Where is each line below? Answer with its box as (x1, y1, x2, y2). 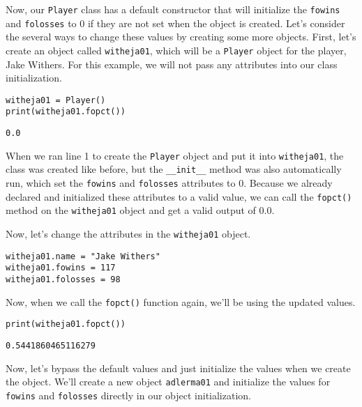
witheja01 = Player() (6, 95, 106, 105)
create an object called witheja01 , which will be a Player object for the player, (6, 43, 347, 57)
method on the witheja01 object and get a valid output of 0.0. (6, 203, 275, 217)
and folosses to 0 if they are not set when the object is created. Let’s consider (6, 15, 345, 30)
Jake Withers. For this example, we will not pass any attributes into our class (6, 56, 338, 71)
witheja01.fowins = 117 (6, 263, 116, 273)
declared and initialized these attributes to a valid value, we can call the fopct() (6, 189, 352, 203)
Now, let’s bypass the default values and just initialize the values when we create (6, 360, 351, 375)
